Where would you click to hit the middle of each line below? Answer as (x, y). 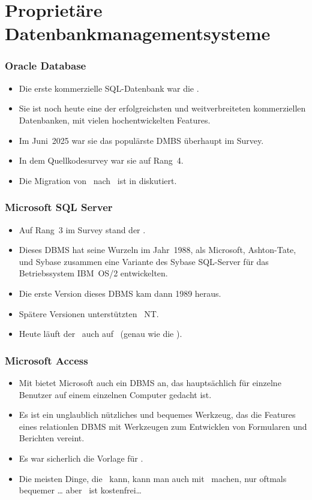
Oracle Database (46, 66)
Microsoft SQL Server (59, 207)
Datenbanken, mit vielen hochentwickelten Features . (115, 120)
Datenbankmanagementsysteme (138, 33)
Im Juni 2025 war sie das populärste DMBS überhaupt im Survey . (141, 140)
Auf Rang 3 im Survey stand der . (82, 229)
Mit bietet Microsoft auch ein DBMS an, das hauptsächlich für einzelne (150, 382)
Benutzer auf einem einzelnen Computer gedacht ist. (115, 394)
